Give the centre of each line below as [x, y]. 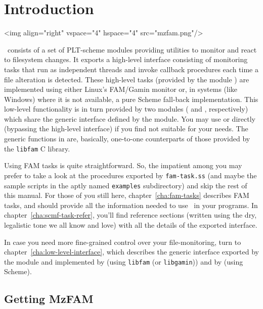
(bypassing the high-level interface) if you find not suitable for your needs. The [126, 128]
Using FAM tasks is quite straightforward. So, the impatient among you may [123, 165]
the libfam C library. [37, 148]
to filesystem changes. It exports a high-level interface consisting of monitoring [126, 59]
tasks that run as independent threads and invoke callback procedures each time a [131, 69]
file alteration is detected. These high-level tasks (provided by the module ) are [127, 79]
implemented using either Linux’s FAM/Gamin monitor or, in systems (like [121, 89]
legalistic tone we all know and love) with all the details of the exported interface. [131, 225]
